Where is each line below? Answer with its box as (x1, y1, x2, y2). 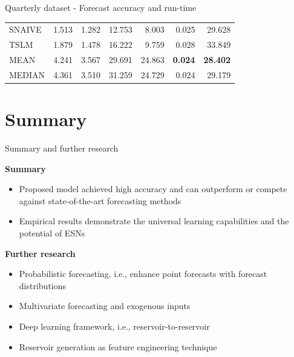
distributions (19, 279, 67, 292)
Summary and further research (5, 142, 119, 155)
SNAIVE (9, 23, 42, 36)
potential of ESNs (19, 227, 85, 239)
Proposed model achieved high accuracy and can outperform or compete (19, 182, 287, 195)
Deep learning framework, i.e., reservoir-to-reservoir (19, 320, 210, 333)
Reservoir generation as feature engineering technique (19, 340, 217, 353)
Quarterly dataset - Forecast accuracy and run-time (5, 1, 197, 13)
